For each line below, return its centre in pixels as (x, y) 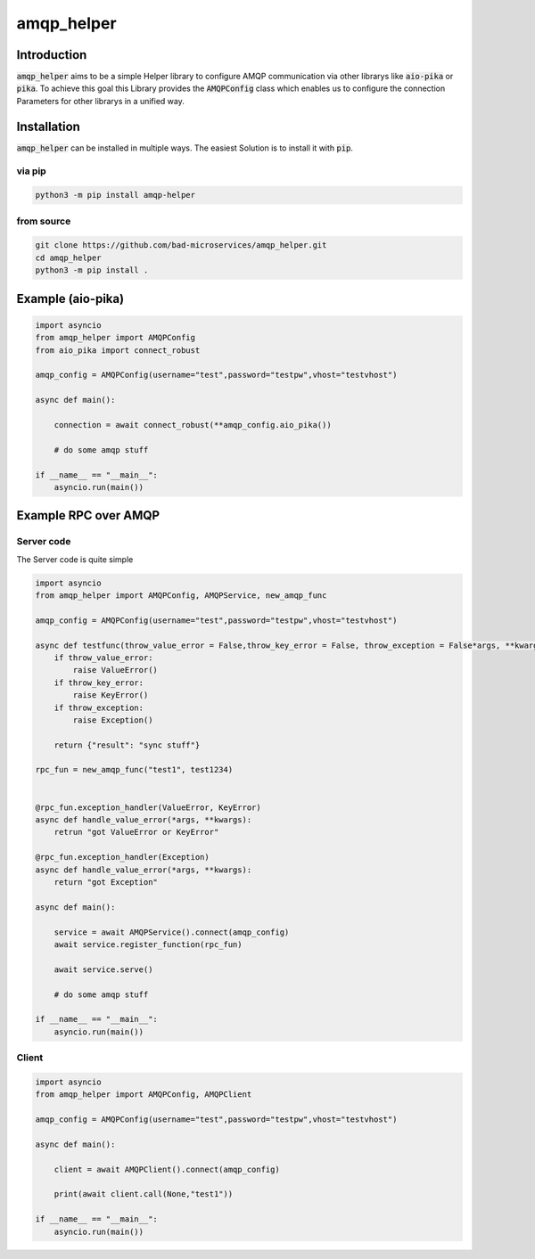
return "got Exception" (106, 882)
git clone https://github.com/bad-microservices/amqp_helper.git (181, 245)
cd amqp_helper (68, 258)
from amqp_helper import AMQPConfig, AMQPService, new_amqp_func (181, 596)
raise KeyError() (111, 695)
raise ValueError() (115, 670)
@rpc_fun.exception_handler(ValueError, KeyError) (148, 807)
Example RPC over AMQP (88, 515)
